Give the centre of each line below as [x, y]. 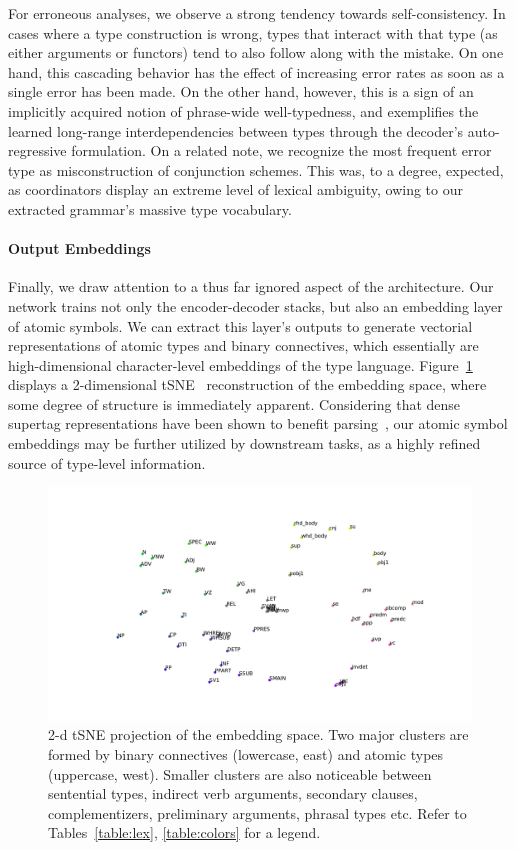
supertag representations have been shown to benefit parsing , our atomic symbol [258, 423]
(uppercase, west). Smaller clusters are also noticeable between [240, 773]
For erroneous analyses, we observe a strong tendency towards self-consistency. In [257, 13]
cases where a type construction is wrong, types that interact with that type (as [253, 32]
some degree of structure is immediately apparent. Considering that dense [234, 403]
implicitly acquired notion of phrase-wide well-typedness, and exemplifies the [243, 110]
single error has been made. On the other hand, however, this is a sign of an [241, 91]
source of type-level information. [107, 462]
